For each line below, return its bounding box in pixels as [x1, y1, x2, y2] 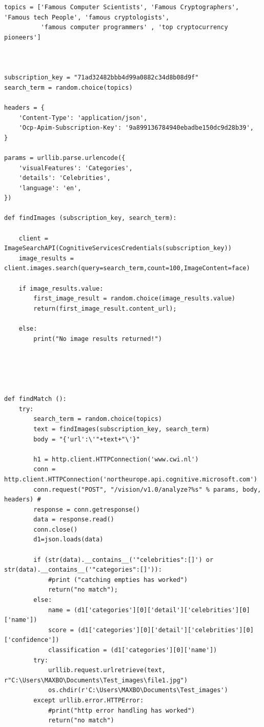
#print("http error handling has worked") [48, 706, 195, 714]
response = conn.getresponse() [33, 506, 140, 513]
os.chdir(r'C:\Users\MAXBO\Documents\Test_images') [48, 686, 228, 694]
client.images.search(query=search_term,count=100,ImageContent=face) [4, 265, 250, 272]
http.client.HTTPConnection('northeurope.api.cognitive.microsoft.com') [4, 475, 257, 483]
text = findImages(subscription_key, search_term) [33, 425, 210, 433]
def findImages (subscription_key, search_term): [4, 214, 177, 222]
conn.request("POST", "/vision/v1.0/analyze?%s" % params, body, [33, 486, 261, 493]
